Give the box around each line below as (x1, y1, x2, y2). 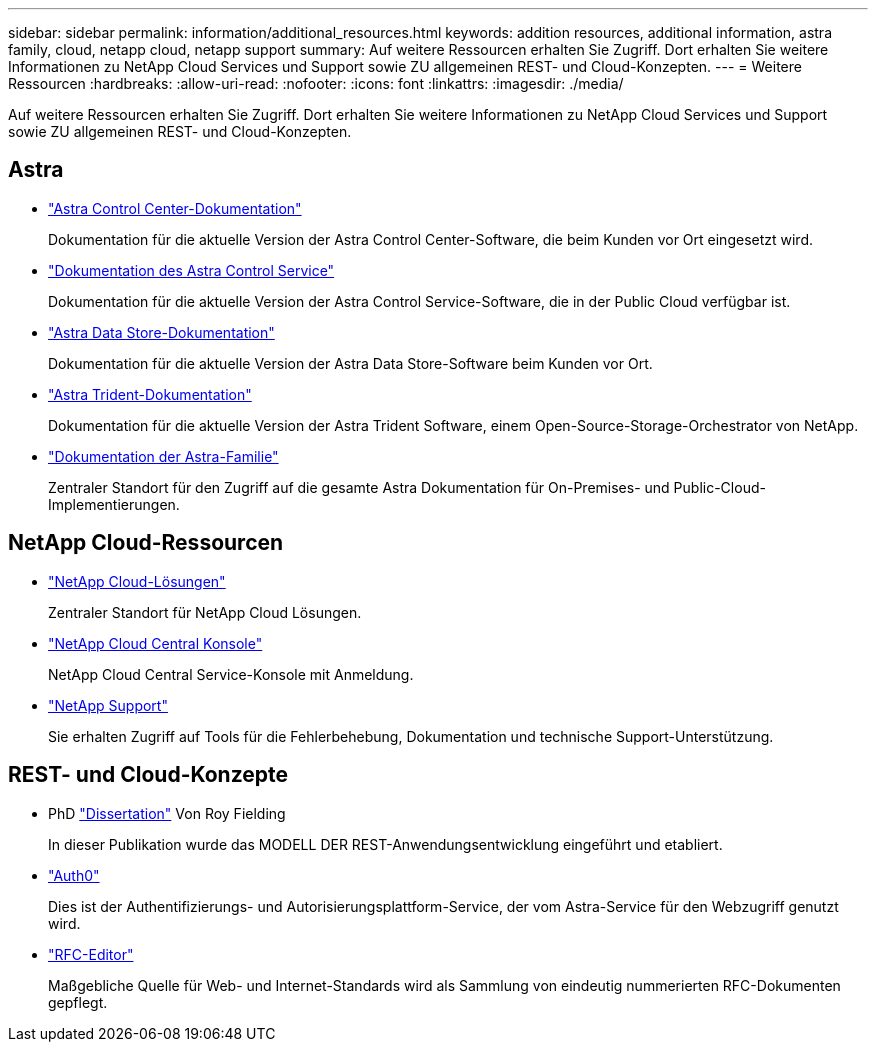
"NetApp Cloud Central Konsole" (48, 634, 263, 652)
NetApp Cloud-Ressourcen (8, 530, 284, 556)
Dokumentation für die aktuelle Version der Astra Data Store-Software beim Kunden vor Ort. (48, 354, 653, 372)
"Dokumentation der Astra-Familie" (48, 447, 279, 465)
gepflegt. (48, 993, 108, 1011)
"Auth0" (48, 866, 100, 884)
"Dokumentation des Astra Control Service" (48, 261, 335, 279)
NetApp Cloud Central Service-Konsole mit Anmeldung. (48, 665, 414, 683)
